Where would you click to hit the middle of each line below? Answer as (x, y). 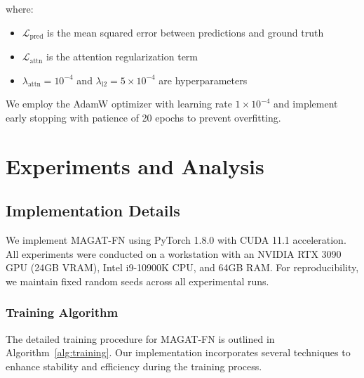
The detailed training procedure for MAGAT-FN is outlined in (140, 338)
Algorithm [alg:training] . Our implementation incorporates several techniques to (178, 352)
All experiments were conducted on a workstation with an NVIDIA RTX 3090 (174, 253)
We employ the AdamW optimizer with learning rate (119, 104)
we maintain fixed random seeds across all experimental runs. (137, 281)
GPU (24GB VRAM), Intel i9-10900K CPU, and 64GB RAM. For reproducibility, (182, 267)
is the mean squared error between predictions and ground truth (186, 32)
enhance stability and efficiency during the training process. (134, 366)
